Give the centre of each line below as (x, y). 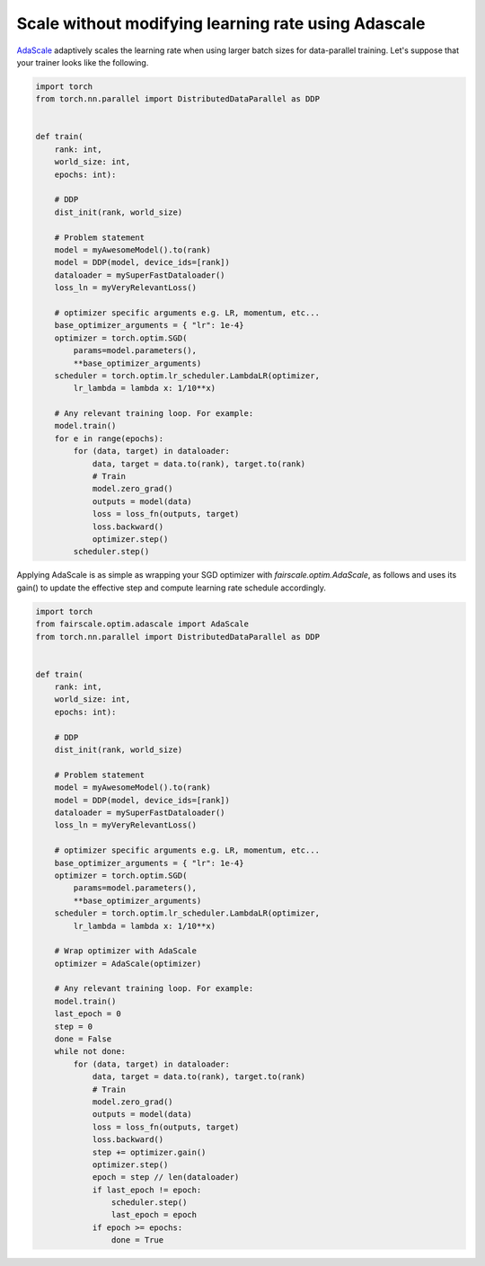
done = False (83, 1039)
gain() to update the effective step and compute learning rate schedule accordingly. (172, 588)
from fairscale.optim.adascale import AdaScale (142, 624)
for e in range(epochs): (109, 438)
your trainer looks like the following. (83, 62)
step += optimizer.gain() (149, 1152)
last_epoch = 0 (88, 1014)
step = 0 (74, 1026)
